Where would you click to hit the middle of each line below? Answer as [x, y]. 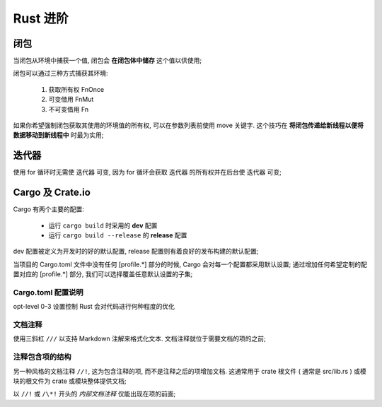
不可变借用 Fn [69, 109]
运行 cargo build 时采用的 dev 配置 [103, 225]
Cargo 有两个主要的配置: [49, 209]
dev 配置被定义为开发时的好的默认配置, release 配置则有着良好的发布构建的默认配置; [136, 252]
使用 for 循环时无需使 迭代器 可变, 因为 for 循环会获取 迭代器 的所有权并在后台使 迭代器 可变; [147, 172]
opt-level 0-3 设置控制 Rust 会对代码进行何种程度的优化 [94, 307]
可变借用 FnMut [71, 100]
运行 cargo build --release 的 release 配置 [118, 235]
